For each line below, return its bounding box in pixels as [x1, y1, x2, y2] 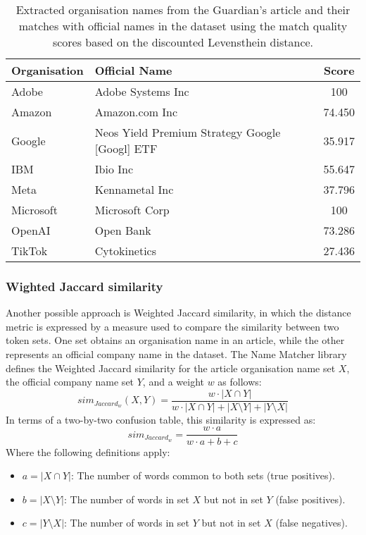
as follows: [217, 374, 262, 389]
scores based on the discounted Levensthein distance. [52, 34, 314, 50]
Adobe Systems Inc [94, 83, 189, 99]
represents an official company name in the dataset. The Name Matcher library [6, 347, 347, 361]
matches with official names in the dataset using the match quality [18, 18, 348, 34]
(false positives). [275, 491, 346, 506]
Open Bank [94, 222, 151, 238]
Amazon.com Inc [94, 104, 178, 120]
